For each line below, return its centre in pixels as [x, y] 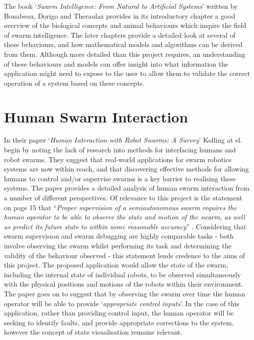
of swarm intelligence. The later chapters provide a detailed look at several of [120, 35]
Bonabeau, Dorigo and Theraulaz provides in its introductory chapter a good [120, 15]
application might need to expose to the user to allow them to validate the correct [127, 73]
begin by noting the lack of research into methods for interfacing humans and [120, 150]
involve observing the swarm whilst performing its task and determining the [118, 245]
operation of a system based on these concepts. [74, 83]
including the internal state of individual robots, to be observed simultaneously [122, 274]
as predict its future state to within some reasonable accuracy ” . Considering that [125, 226]
